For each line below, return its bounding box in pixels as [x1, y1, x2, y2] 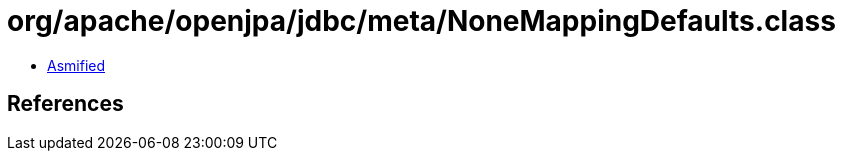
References [7, 91, 124, 117]
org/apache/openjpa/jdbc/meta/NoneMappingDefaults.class [7, 4, 836, 38]
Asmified [47, 56, 106, 74]
